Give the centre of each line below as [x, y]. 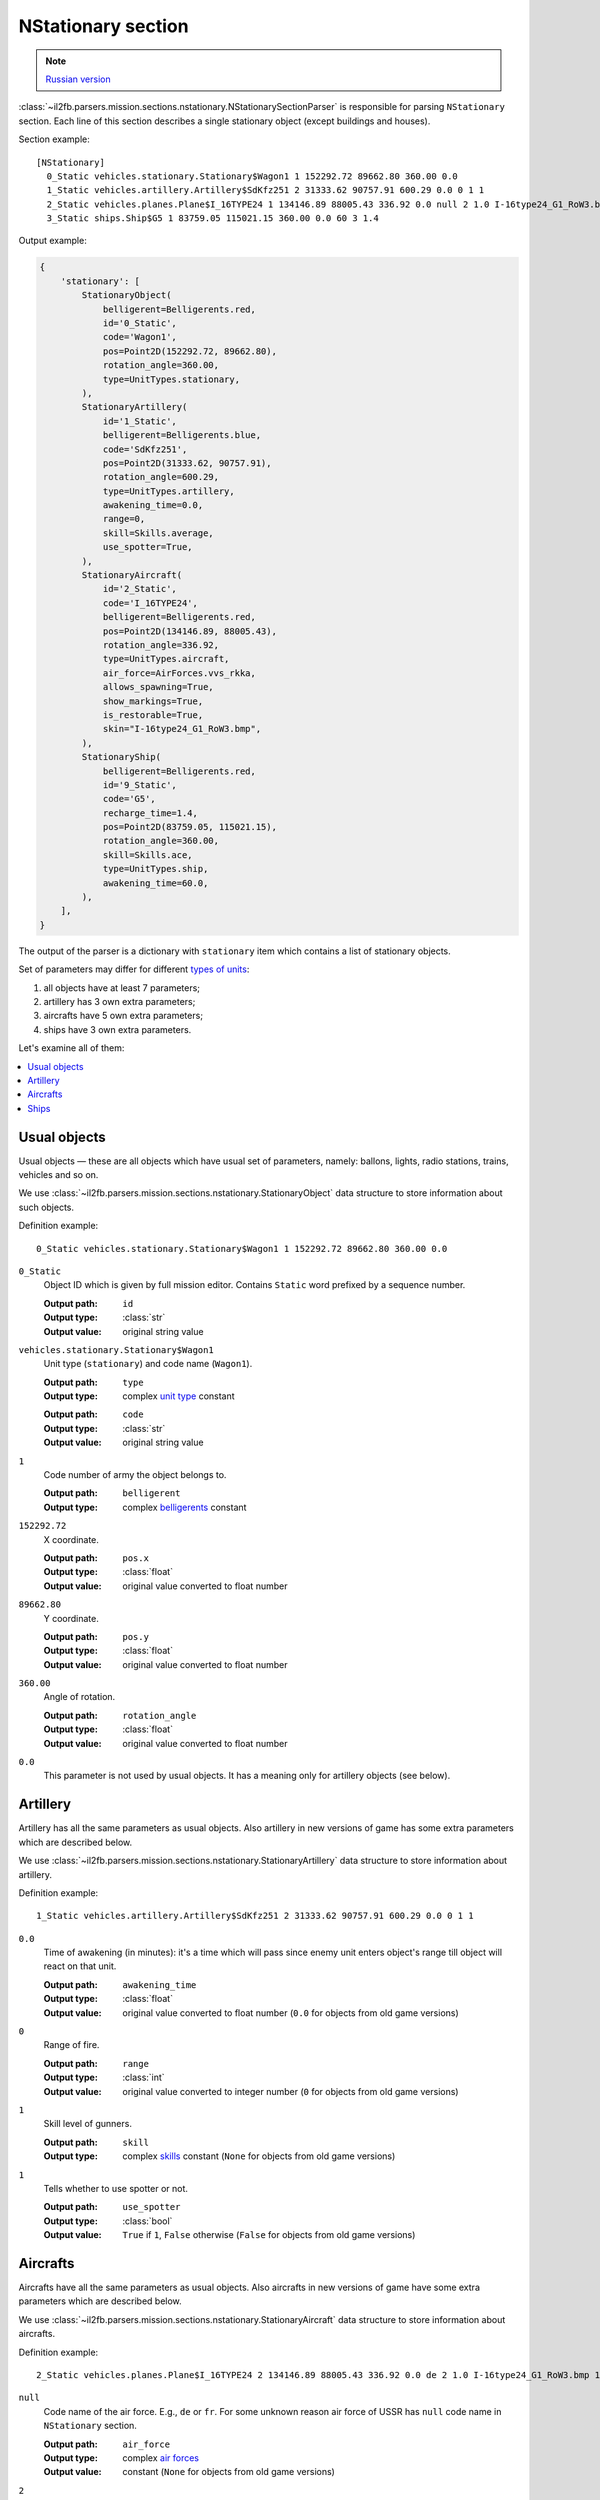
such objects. [46, 1207]
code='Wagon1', [139, 337]
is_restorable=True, [153, 714]
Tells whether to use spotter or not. [116, 2188]
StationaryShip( [121, 757]
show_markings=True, [153, 701]
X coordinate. [71, 1539]
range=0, [124, 519]
